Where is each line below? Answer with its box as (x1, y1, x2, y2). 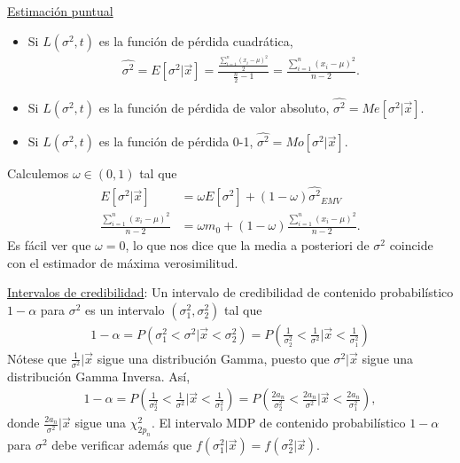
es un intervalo (85, 300, 165, 318)
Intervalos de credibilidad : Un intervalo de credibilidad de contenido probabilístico (7, 283, 454, 302)
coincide (389, 235, 433, 254)
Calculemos (7, 164, 69, 183)
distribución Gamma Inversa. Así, (7, 366, 191, 385)
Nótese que (7, 349, 66, 367)
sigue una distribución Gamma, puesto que (97, 349, 330, 367)
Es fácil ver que (7, 235, 91, 254)
